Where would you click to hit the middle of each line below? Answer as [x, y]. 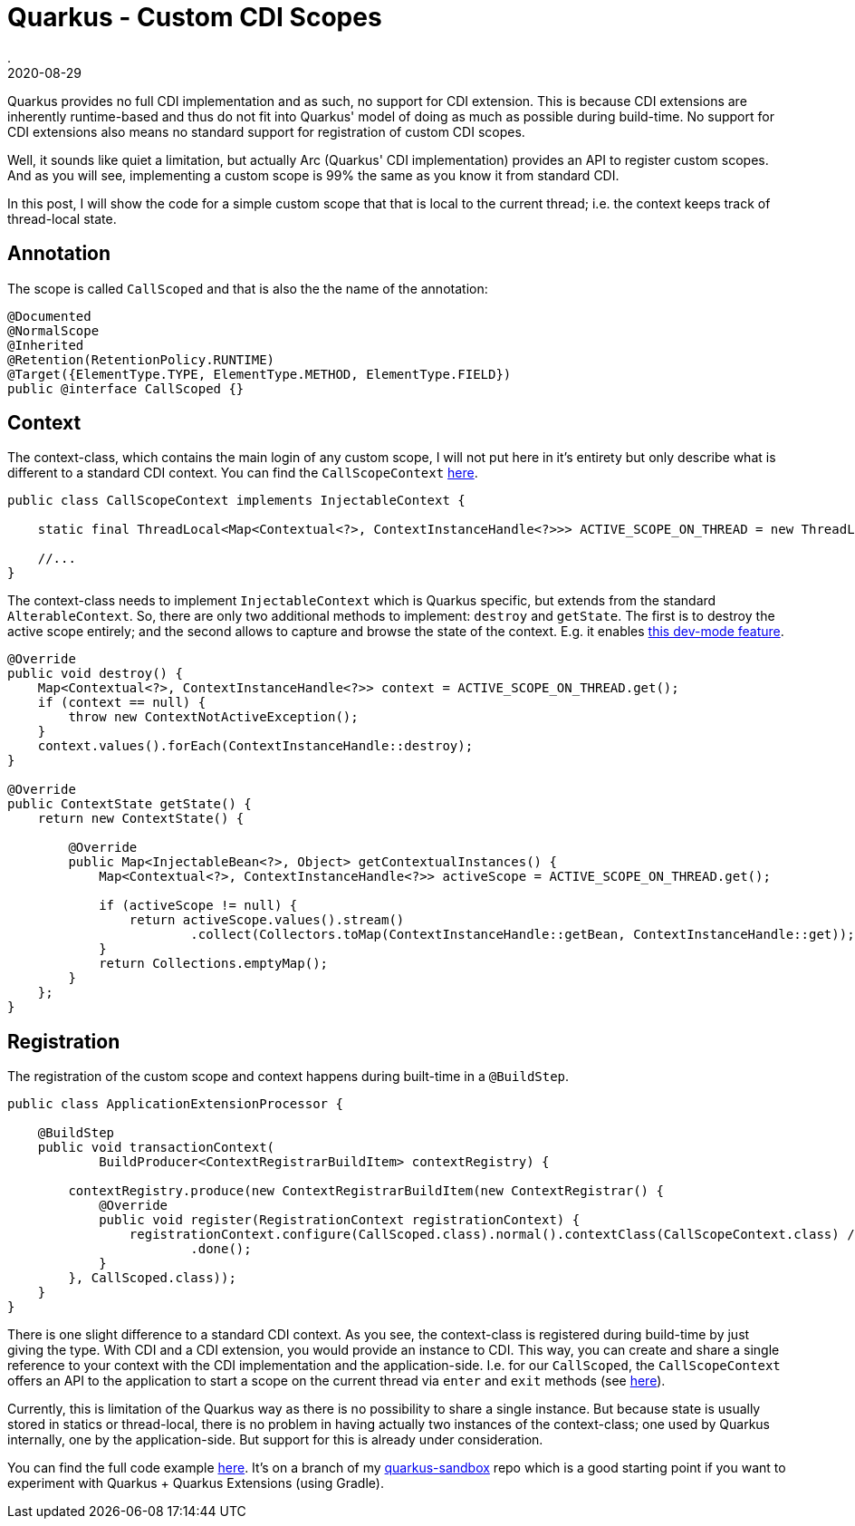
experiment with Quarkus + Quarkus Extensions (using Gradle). [196, 1483]
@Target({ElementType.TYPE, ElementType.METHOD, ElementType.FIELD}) [259, 374]
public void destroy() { [95, 674]
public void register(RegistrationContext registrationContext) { [340, 1220]
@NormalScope [53, 330]
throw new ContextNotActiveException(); [213, 717]
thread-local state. [62, 218]
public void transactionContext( [156, 1148]
